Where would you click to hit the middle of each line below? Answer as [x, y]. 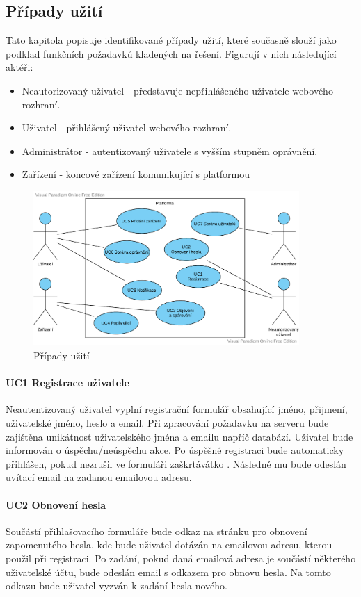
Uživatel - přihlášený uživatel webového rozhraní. [127, 128]
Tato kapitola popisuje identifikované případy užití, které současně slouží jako [171, 40]
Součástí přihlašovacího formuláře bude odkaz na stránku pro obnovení [157, 531]
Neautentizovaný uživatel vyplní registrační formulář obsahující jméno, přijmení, [177, 409]
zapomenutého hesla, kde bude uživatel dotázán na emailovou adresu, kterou [169, 545]
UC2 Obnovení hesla [56, 504]
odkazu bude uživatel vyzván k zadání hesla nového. [117, 586]
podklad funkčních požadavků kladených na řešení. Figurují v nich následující [171, 53]
